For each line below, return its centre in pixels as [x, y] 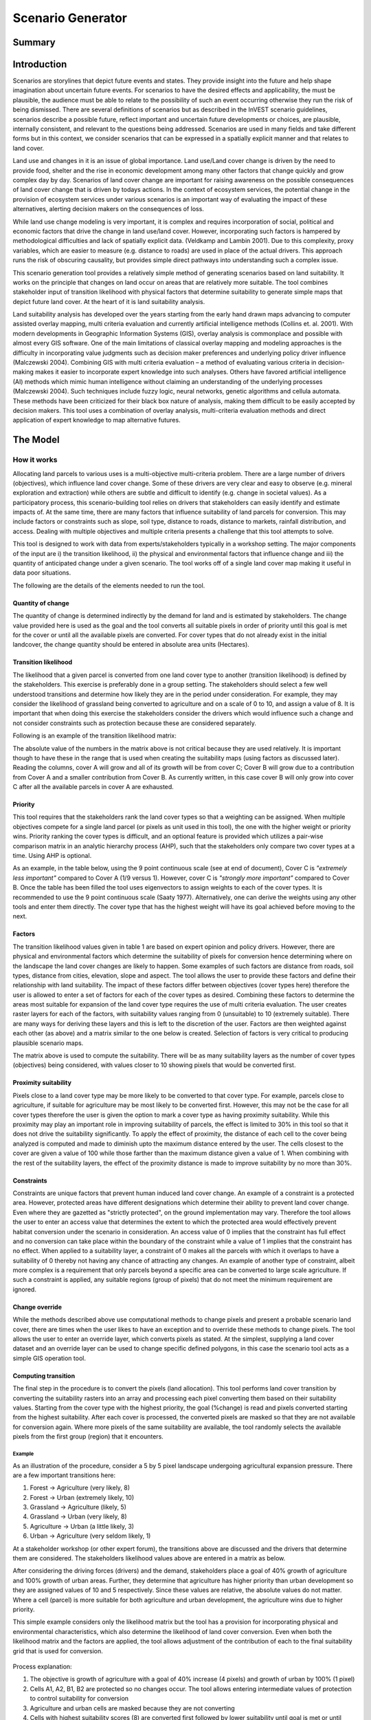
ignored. [25, 1289]
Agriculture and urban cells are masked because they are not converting [132, 1708]
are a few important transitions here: [64, 1475]
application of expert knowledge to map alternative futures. [97, 420]
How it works [35, 460]
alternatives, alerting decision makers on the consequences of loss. [108, 209]
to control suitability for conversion [79, 1699]
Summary [34, 42]
